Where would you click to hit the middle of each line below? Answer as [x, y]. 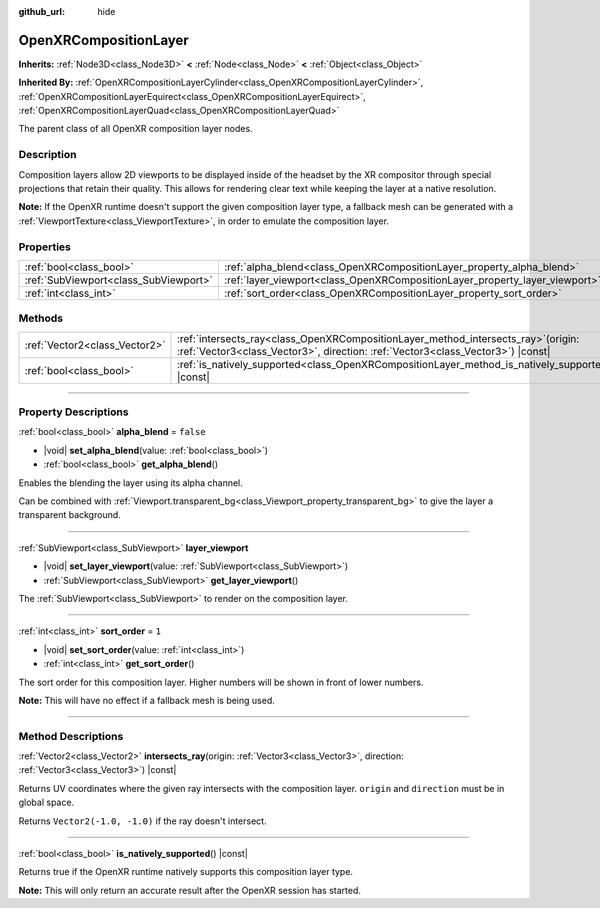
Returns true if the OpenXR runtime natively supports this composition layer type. [186, 872]
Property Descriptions [73, 412]
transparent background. [70, 515]
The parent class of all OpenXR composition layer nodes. [136, 129]
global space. [46, 802]
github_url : [41, 11]
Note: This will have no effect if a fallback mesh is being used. [146, 700]
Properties [45, 247]
